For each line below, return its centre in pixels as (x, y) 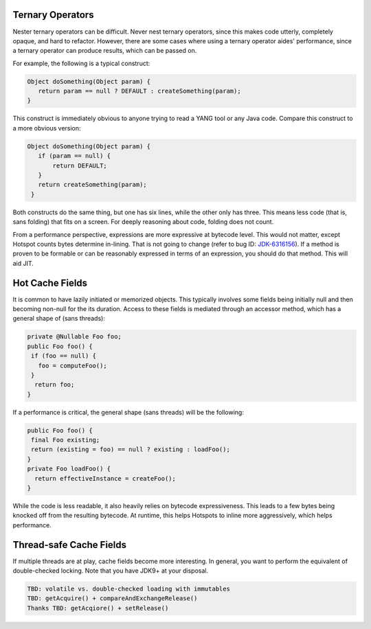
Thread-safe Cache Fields (70, 545)
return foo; (55, 385)
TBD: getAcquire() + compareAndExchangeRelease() (112, 598)
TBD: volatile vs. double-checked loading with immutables (128, 589)
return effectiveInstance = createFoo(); (105, 478)
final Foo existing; (66, 440)
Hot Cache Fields (50, 283)
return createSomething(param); (92, 185)
